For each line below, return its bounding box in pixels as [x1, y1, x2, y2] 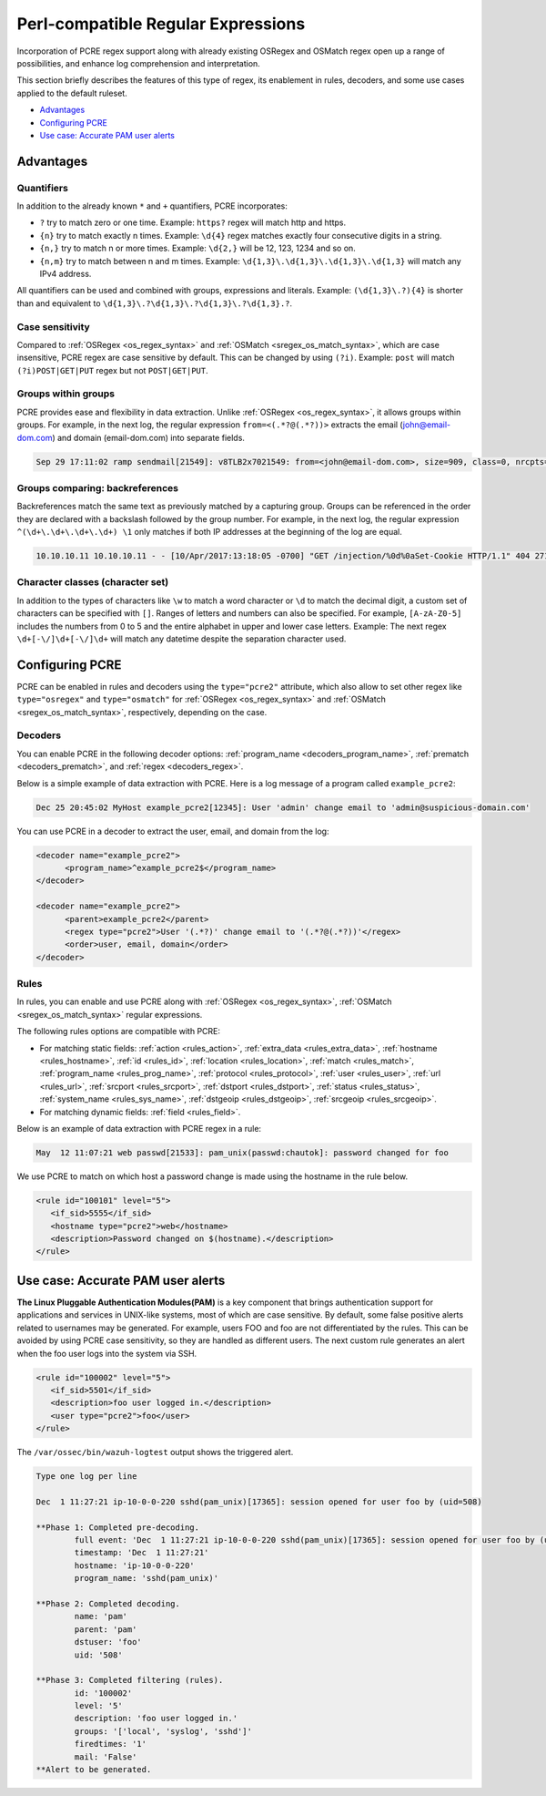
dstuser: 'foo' [74, 1637, 143, 1647]
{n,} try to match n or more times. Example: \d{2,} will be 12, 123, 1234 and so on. [39, 242, 357, 254]
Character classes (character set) [16, 576, 169, 589]
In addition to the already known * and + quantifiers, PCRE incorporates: [16, 200, 288, 211]
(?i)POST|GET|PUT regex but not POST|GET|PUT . [16, 364, 208, 375]
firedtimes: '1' [74, 1739, 147, 1750]
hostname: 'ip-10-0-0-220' [74, 1560, 195, 1571]
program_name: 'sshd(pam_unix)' [74, 1573, 218, 1584]
